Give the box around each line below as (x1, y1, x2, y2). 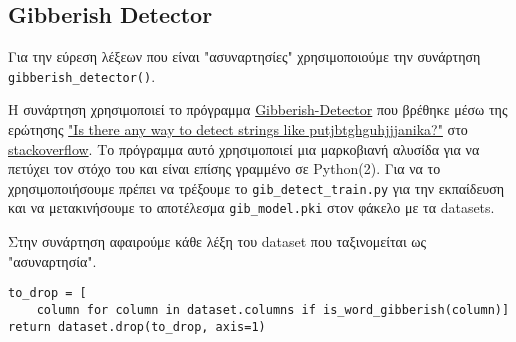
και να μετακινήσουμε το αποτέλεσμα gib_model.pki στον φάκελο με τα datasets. (8, 197, 495, 218)
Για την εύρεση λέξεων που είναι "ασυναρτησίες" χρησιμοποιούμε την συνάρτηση (8, 46, 481, 67)
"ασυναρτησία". (8, 250, 97, 271)
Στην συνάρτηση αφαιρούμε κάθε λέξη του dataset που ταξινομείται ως (8, 231, 427, 252)
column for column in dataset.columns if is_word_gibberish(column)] (36, 302, 510, 317)
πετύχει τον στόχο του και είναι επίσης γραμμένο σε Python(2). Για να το (8, 158, 441, 179)
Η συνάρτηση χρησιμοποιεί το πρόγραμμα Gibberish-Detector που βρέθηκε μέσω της (8, 99, 508, 120)
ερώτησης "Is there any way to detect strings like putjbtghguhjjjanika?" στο (8, 119, 468, 140)
